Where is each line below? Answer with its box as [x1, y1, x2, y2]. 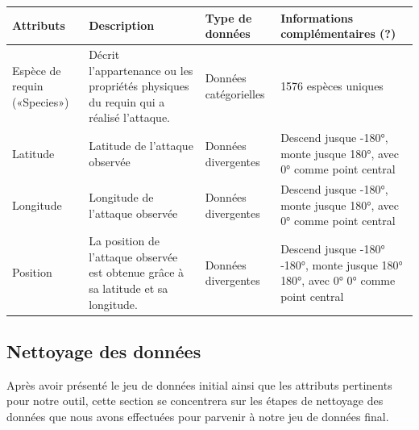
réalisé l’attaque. [89, 109, 170, 126]
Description [89, 17, 155, 34]
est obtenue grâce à [89, 264, 185, 281]
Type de [205, 9, 252, 26]
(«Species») [12, 93, 69, 110]
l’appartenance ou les [89, 61, 193, 78]
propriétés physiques [89, 77, 189, 94]
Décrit [89, 45, 120, 62]
